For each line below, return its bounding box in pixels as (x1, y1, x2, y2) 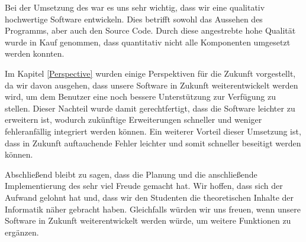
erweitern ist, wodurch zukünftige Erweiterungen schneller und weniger (5, 113, 262, 126)
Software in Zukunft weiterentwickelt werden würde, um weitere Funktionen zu (5, 214, 291, 227)
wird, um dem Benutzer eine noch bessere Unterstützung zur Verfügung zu (5, 90, 276, 103)
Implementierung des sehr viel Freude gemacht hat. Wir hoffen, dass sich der (5, 179, 283, 192)
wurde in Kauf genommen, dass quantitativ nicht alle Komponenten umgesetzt (5, 35, 291, 48)
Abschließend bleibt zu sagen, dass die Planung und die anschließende (5, 168, 257, 180)
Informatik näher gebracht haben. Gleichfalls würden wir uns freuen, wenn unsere (5, 202, 301, 215)
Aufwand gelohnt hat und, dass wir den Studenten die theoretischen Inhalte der (5, 191, 294, 203)
